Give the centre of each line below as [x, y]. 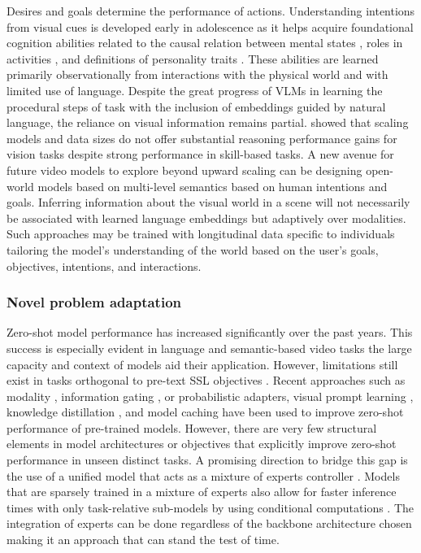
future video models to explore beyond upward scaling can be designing [184, 170]
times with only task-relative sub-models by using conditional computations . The [210, 507]
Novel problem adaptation [94, 302]
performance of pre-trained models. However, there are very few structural [192, 427]
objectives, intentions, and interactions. [104, 266]
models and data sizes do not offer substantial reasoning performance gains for [202, 138]
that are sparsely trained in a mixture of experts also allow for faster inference [202, 492]
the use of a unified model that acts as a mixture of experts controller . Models [203, 475]
